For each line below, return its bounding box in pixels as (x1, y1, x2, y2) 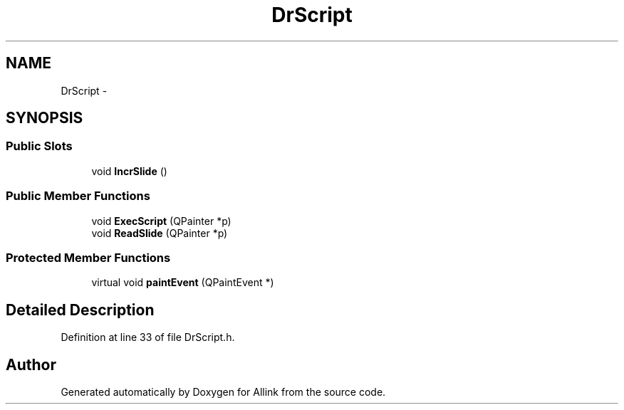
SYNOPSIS (6, 109, 83, 127)
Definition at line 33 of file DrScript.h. (61, 331, 235, 344)
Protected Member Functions (6, 250, 171, 265)
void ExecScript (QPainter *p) (91, 214, 232, 227)
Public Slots (6, 139, 73, 154)
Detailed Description (6, 300, 155, 319)
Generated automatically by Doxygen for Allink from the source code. (61, 386, 386, 398)
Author (6, 355, 56, 374)
